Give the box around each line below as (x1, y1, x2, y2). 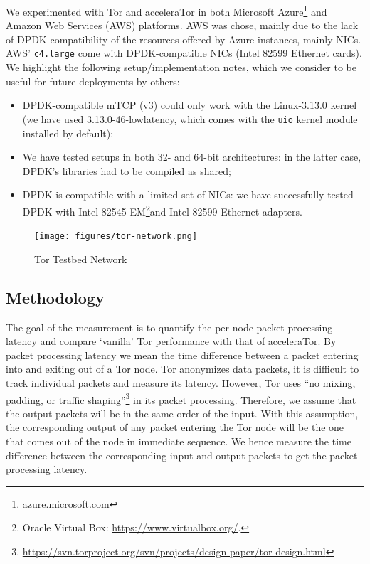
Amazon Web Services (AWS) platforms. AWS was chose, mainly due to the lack (6, 18, 359, 33)
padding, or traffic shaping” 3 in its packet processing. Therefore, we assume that (6, 390, 356, 407)
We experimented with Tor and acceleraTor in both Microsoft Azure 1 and (6, 2, 327, 18)
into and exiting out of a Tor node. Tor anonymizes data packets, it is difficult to (6, 361, 359, 376)
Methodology (6, 286, 105, 308)
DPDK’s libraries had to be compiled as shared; (22, 163, 231, 178)
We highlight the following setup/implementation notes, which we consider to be (6, 60, 356, 75)
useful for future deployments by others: (6, 73, 180, 88)
